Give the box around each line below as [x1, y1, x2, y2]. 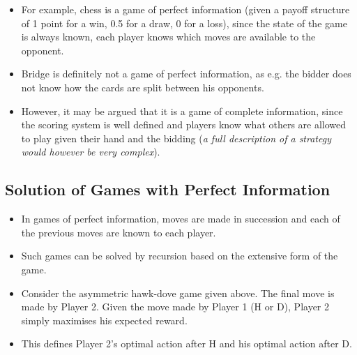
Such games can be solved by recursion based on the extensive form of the [21, 248, 338, 263]
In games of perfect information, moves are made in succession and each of [21, 211, 340, 226]
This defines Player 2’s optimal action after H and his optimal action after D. [21, 336, 352, 351]
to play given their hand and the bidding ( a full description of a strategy [21, 130, 331, 145]
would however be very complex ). [21, 144, 160, 159]
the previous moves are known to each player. [21, 225, 216, 239]
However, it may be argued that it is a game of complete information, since [21, 103, 343, 118]
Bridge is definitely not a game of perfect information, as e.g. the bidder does [21, 66, 351, 81]
